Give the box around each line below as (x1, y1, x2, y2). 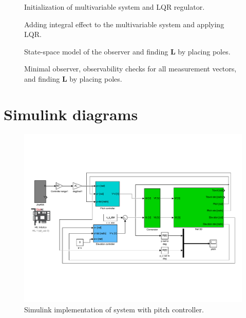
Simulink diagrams (4, 103, 138, 124)
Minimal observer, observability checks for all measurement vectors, (24, 63, 237, 74)
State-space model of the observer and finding (24, 46, 168, 57)
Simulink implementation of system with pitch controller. (24, 304, 204, 314)
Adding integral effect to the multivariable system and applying (24, 18, 224, 29)
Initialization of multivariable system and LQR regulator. (24, 2, 205, 12)
